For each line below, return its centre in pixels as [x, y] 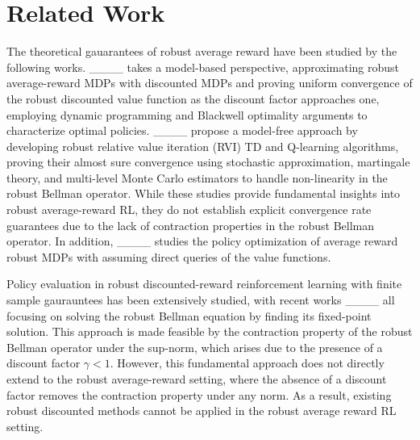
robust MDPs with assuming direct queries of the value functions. [169, 256]
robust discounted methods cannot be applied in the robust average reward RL [202, 411]
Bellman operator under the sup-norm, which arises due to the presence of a [195, 347]
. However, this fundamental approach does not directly [247, 363]
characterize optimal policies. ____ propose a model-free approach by [182, 130]
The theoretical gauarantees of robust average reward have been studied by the [202, 51]
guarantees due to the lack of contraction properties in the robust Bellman [191, 225]
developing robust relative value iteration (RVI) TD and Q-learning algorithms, [203, 146]
